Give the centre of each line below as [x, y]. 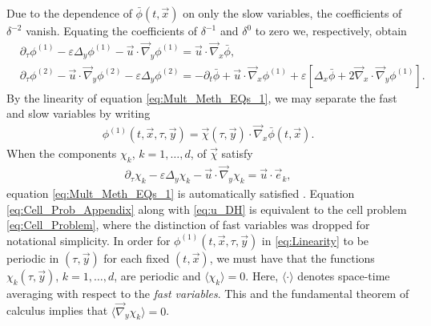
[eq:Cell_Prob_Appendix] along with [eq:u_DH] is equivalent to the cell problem [207, 209]
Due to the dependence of [69, 13]
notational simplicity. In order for [89, 240]
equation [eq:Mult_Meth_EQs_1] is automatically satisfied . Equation [181, 193]
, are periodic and [157, 275]
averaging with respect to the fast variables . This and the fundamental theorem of [208, 293]
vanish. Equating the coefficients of [112, 30]
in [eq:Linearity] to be [315, 240]
